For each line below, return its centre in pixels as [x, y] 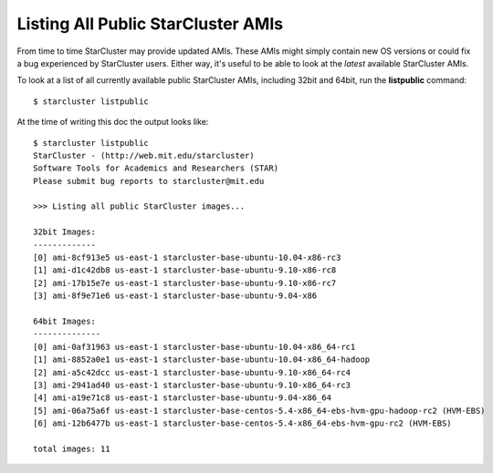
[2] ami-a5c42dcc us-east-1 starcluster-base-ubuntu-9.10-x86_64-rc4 [192, 372]
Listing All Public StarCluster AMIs [150, 24]
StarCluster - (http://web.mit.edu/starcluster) [144, 155]
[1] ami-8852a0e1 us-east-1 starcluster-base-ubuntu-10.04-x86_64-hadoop [202, 360]
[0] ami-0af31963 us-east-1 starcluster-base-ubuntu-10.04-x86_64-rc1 [194, 347]
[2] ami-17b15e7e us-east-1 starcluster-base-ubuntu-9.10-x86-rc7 [185, 283]
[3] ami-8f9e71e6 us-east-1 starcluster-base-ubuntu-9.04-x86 [175, 296]
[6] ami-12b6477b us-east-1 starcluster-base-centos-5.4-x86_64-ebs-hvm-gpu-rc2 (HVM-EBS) [242, 423]
